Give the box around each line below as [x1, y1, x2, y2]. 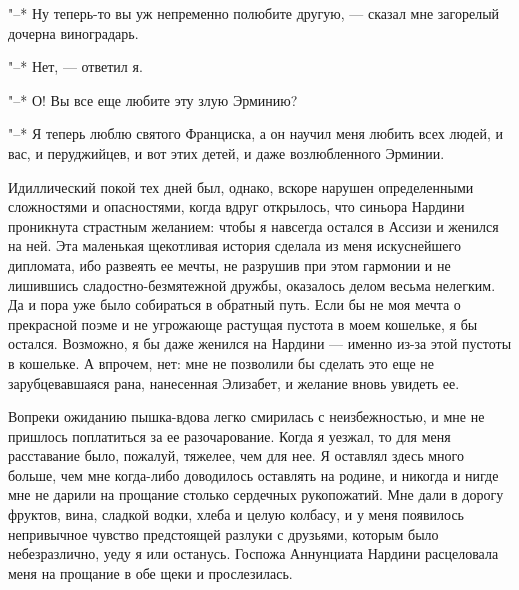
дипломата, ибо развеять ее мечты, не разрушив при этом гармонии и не [8, 254, 451, 275]
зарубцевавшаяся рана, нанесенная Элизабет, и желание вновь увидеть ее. [8, 372, 460, 393]
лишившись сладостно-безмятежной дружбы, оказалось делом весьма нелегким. [8, 274, 496, 295]
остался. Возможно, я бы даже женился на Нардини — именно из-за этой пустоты [8, 333, 512, 354]
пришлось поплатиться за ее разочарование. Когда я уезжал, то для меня [8, 425, 451, 446]
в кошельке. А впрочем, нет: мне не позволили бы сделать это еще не [8, 352, 435, 373]
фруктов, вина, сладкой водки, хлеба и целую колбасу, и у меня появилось [8, 504, 464, 525]
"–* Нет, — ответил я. [8, 56, 143, 77]
